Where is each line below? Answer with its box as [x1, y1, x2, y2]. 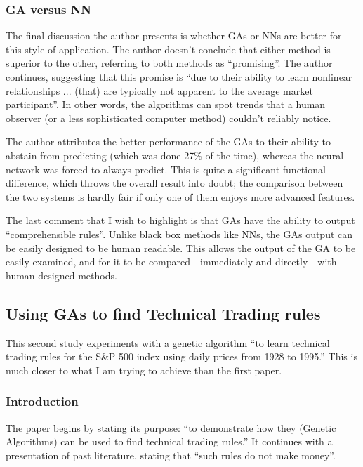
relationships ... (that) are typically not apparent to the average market [6, 83, 313, 98]
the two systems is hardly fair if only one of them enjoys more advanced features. [6, 189, 355, 204]
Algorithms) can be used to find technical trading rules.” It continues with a [6, 434, 333, 449]
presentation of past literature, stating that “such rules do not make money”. [6, 447, 336, 462]
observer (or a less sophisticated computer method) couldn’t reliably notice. [6, 110, 331, 125]
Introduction [6, 393, 79, 410]
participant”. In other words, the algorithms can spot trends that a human [6, 97, 326, 112]
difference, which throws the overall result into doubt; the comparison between [6, 176, 343, 190]
